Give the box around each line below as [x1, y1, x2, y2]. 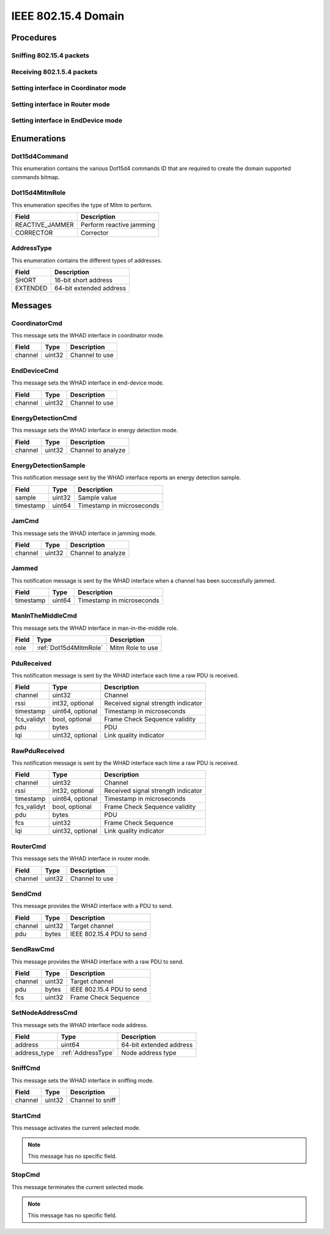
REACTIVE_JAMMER [15, 221, 75, 229]
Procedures [11, 32, 57, 43]
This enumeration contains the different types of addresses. [11, 257, 163, 264]
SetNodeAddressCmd [11, 1009, 78, 1017]
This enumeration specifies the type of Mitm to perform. [11, 201, 153, 208]
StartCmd [11, 1111, 41, 1120]
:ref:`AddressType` [61, 1049, 115, 1057]
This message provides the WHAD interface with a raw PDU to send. [11, 957, 184, 965]
